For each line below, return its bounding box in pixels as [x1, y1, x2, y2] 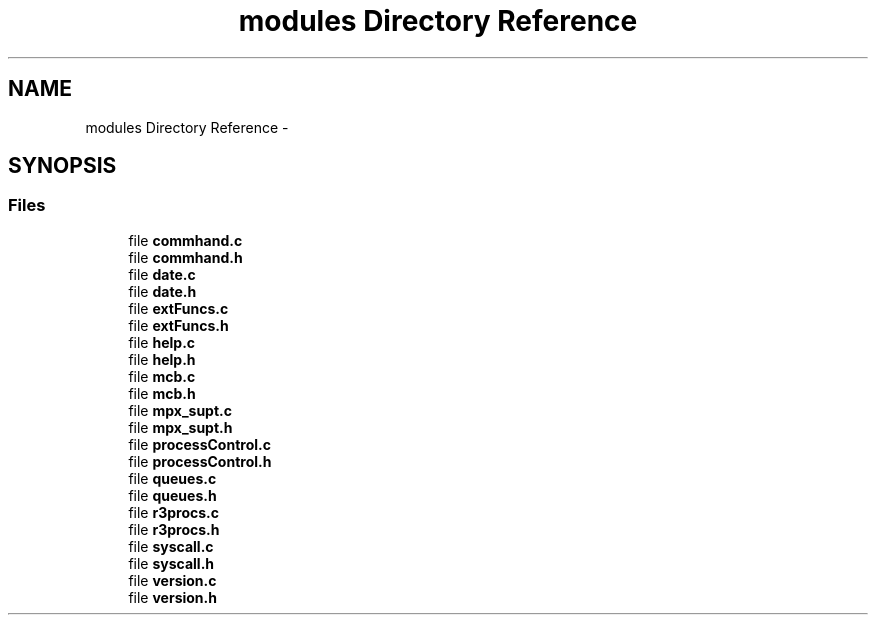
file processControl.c [128, 435, 271, 453]
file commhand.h [128, 248, 243, 266]
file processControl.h [128, 452, 272, 470]
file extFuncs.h [128, 316, 229, 334]
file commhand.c [128, 231, 243, 249]
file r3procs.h [128, 520, 220, 538]
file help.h [128, 350, 196, 368]
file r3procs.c [128, 503, 219, 521]
